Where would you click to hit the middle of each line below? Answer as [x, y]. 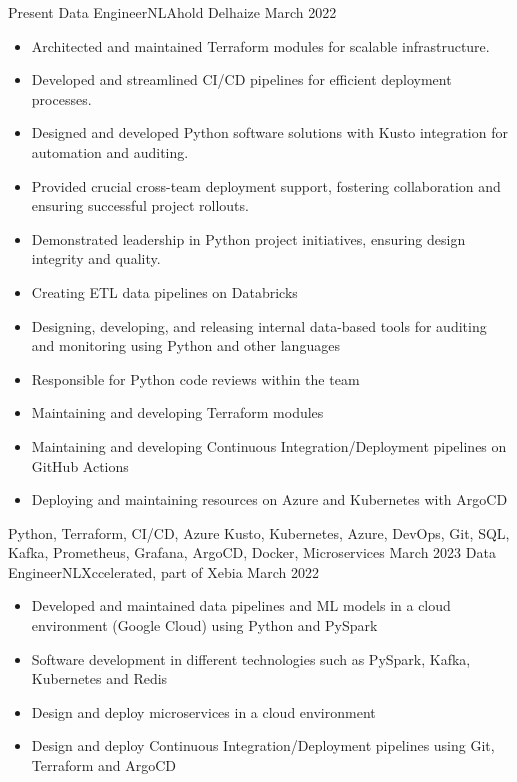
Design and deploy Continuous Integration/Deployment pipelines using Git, [263, 745]
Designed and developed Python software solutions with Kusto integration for [269, 132]
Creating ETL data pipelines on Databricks [164, 291]
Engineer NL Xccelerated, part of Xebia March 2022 [163, 571]
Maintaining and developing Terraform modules [177, 412]
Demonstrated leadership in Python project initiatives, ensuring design [248, 238]
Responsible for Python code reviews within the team [195, 378]
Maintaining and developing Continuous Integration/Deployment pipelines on [269, 445]
